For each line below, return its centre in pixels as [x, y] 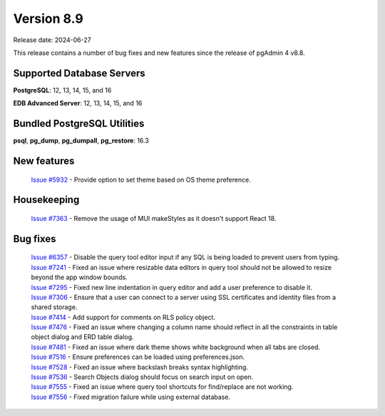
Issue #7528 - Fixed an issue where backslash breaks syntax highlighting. [140, 367]
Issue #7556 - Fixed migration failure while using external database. [131, 397]
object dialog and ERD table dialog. [83, 337]
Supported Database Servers [79, 73]
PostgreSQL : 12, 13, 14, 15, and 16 [62, 90]
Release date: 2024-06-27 [52, 40]
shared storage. [54, 307]
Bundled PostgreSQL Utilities [79, 124]
